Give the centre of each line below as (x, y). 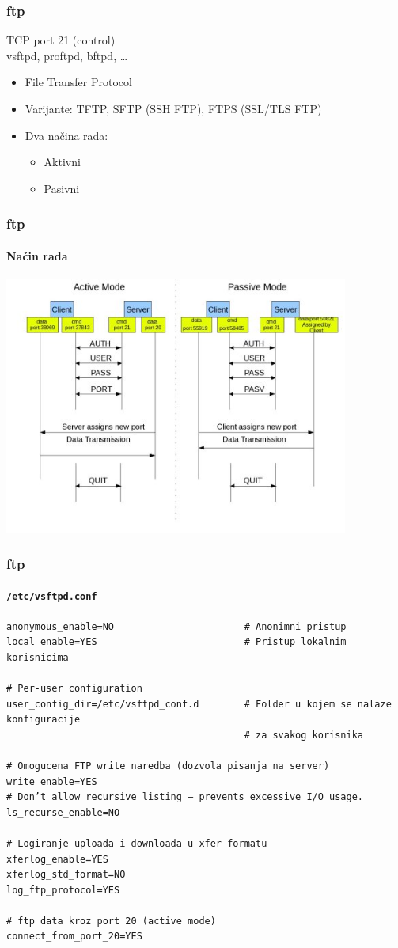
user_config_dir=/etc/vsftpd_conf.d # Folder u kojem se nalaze (199, 704)
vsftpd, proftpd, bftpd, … (67, 55)
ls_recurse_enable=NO (63, 812)
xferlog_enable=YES (57, 859)
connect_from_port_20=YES (74, 937)
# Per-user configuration (74, 688)
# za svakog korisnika (304, 735)
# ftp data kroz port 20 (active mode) (111, 921)
